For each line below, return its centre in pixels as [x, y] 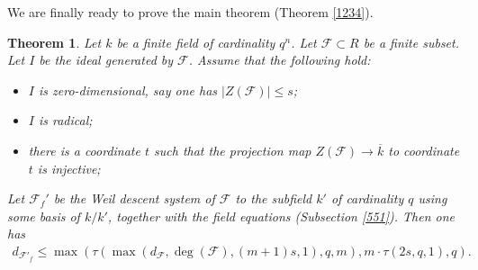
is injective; [69, 168]
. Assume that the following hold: [280, 60]
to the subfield [274, 198]
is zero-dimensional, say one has [128, 90]
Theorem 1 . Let [54, 42]
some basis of [44, 216]
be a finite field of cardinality [196, 42]
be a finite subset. [411, 42]
